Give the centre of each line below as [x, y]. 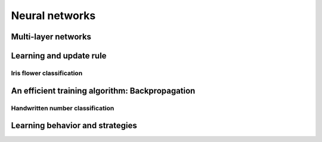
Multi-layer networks [51, 37]
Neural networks [53, 16]
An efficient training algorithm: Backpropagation [103, 90]
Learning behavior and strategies [74, 126]
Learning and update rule [59, 56]
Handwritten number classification [63, 108]
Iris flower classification [47, 73]
